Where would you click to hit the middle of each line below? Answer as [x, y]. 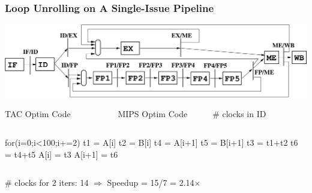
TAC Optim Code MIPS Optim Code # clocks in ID [136, 114]
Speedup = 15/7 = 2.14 [151, 183]
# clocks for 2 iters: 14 [47, 183]
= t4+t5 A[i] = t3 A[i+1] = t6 [61, 154]
